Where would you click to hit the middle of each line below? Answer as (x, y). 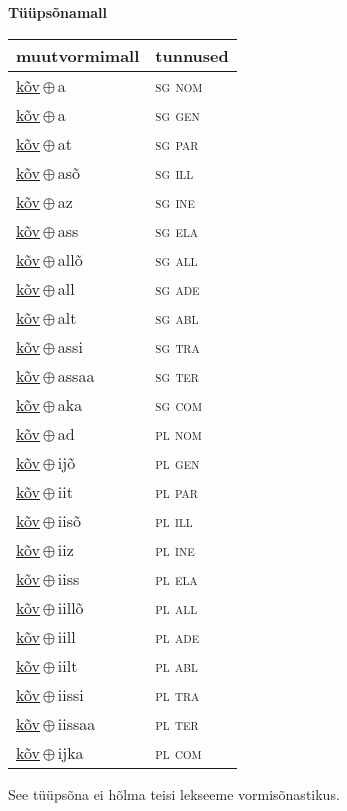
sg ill (174, 172)
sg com (178, 404)
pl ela (176, 578)
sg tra (177, 346)
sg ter (177, 375)
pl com (178, 752)
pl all (176, 607)
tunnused (192, 55)
